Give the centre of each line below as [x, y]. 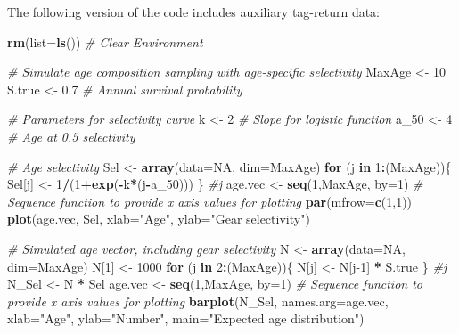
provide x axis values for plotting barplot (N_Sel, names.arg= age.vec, [198, 301]
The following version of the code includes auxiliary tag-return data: [194, 12]
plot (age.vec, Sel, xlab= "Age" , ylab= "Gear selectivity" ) [159, 219]
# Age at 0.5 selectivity [71, 136]
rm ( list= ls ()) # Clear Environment [105, 41]
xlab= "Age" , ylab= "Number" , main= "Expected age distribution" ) [186, 318]
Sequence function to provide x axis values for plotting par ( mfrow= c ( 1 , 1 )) [210, 201]
